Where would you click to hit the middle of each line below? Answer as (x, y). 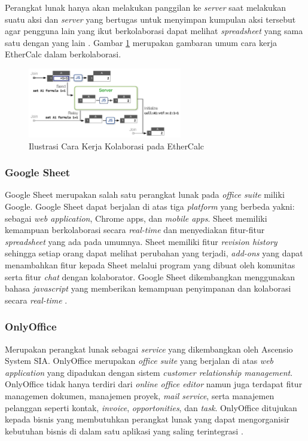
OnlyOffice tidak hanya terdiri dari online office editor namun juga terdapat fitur (154, 384)
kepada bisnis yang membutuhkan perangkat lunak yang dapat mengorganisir (147, 419)
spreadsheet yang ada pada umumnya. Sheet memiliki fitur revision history (141, 241)
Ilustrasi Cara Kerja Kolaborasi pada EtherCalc (117, 146)
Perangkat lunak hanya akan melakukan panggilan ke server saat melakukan (146, 7)
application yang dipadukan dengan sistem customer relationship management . (149, 372)
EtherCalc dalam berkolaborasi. (63, 54)
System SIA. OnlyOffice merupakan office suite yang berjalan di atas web (139, 361)
